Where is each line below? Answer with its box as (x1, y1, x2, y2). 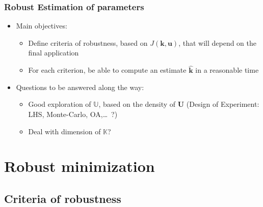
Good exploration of (28, 99, 91, 109)
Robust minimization (4, 156, 155, 176)
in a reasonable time (195, 65, 259, 75)
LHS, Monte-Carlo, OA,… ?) (28, 109, 118, 119)
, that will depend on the (178, 37, 257, 48)
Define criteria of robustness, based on (28, 37, 148, 48)
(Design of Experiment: (186, 99, 259, 109)
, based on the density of (98, 99, 176, 109)
